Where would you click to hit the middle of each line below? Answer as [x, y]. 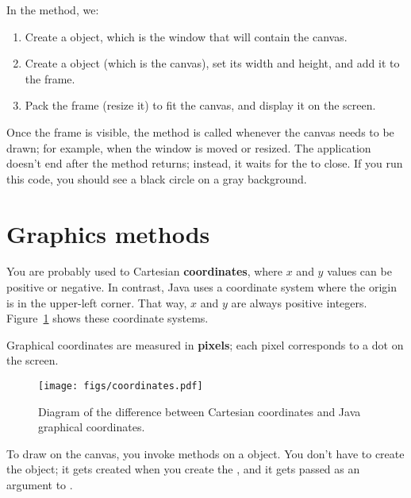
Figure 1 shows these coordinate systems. [108, 318]
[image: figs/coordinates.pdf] [121, 386]
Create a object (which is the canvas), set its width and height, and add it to [212, 63]
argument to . [40, 485]
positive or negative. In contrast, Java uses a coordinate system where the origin [202, 287]
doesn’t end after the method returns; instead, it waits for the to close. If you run [205, 163]
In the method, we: [53, 10]
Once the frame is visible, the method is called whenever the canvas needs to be [200, 131]
